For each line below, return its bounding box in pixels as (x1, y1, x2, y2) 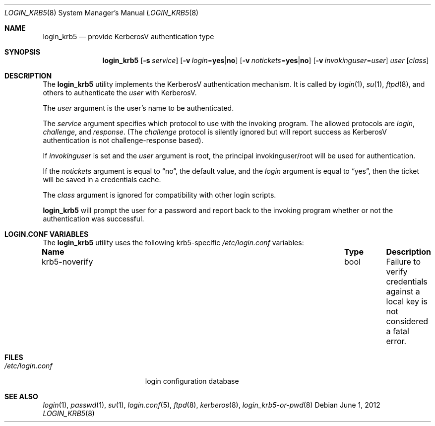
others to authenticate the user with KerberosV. (43, 88, 197, 97)
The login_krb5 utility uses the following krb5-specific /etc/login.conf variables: (43, 238, 304, 247)
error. (386, 336, 407, 346)
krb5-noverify (41, 257, 93, 267)
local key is (386, 296, 428, 306)
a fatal (386, 326, 409, 336)
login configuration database (145, 377, 239, 385)
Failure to (386, 257, 421, 267)
